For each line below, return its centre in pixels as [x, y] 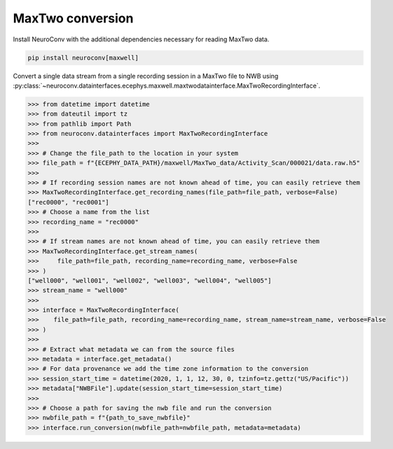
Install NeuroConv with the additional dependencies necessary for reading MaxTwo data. [141, 39]
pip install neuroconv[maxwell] [83, 57]
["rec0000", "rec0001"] [69, 202]
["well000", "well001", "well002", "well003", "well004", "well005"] [150, 281]
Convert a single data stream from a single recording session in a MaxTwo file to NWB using [146, 76]
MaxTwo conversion [73, 18]
